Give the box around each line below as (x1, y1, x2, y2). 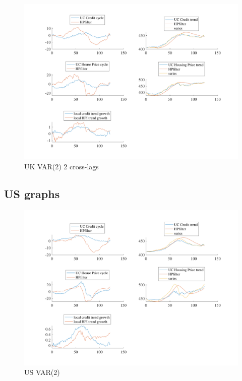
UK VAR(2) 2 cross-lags (24, 161, 99, 171)
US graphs (4, 185, 60, 201)
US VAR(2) (24, 367, 60, 377)
